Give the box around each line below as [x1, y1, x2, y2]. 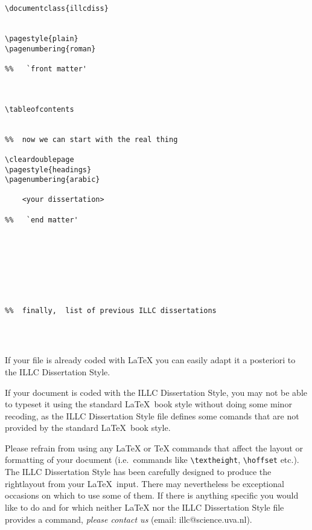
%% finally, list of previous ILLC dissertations [5, 306, 217, 315]
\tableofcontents [5, 105, 74, 114]
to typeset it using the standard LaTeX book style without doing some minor [5, 398, 292, 410]
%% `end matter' [5, 215, 78, 224]
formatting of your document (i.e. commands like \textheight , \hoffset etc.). [5, 453, 299, 466]
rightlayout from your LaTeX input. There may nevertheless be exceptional [5, 477, 284, 490]
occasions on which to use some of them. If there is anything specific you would [5, 489, 299, 502]
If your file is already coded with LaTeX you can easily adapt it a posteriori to [5, 354, 296, 366]
